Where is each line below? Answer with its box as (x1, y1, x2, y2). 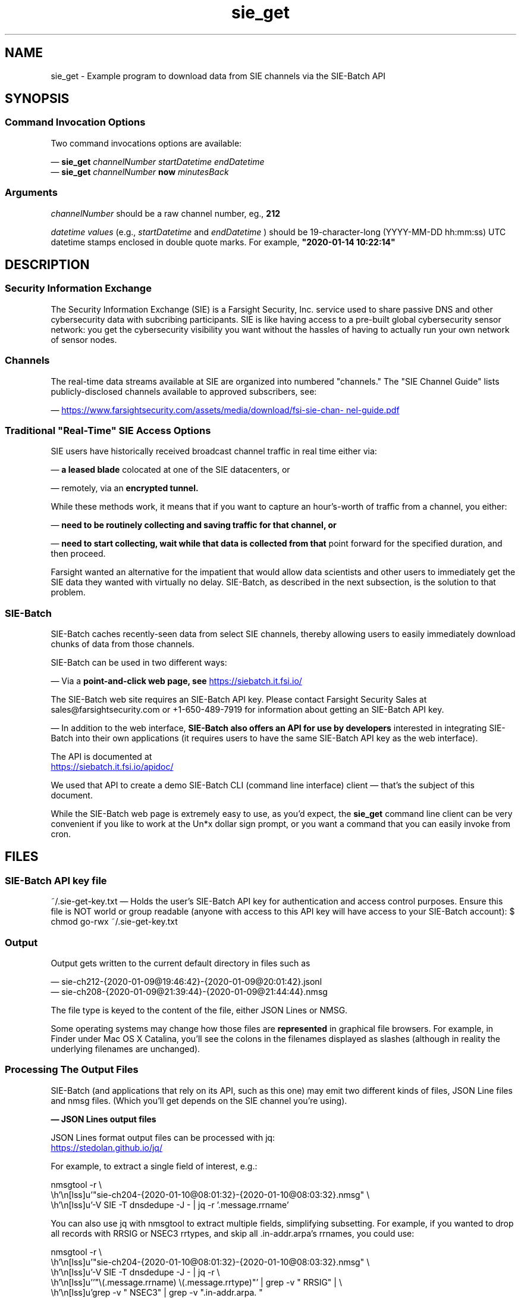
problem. (51, 587, 86, 598)
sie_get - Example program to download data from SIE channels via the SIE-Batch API (51, 70, 386, 81)
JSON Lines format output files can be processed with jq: (51, 1132, 275, 1143)
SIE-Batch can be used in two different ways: (51, 657, 227, 668)
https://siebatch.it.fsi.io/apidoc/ (51, 762, 174, 772)
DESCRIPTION (5, 257, 90, 272)
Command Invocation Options (5, 116, 146, 129)
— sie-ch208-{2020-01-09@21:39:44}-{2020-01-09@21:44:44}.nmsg (51, 987, 328, 997)
